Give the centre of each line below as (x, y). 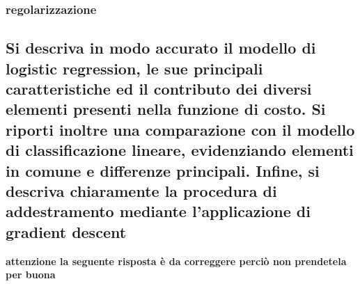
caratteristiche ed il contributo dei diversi (159, 89)
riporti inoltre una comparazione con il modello (180, 129)
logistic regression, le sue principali (134, 68)
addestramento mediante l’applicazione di (158, 211)
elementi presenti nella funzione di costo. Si (166, 109)
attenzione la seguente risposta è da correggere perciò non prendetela (176, 261)
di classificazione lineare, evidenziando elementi (180, 150)
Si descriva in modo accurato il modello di (161, 48)
